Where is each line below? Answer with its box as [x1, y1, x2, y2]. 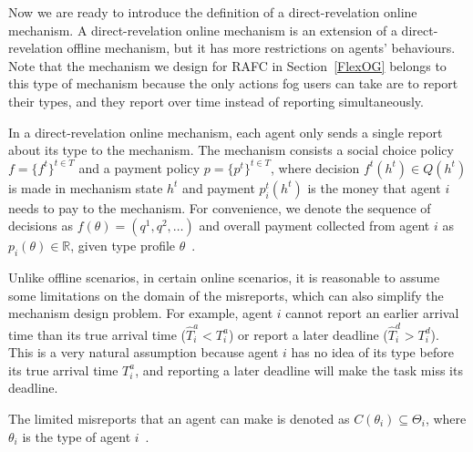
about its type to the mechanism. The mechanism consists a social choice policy [8, 140, 454, 159]
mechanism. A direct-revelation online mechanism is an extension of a [8, 20, 397, 39]
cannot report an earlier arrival [285, 303, 459, 323]
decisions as [8, 216, 73, 235]
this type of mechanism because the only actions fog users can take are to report [8, 74, 458, 93]
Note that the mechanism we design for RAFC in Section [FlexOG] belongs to [8, 56, 447, 75]
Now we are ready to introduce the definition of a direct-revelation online [8, 3, 417, 21]
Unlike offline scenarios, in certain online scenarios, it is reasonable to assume [8, 268, 440, 287]
